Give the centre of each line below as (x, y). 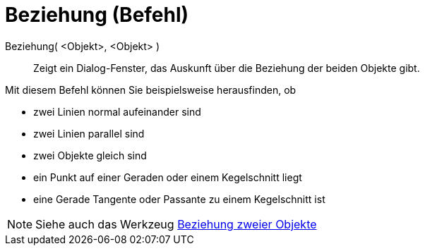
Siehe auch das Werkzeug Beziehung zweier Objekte (176, 224)
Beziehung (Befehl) (97, 15)
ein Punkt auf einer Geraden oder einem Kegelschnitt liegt (168, 177)
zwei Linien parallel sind (89, 133)
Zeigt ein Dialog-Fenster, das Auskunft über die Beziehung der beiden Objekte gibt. (227, 68)
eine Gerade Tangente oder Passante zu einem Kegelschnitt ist (179, 199)
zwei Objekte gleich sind (90, 155)
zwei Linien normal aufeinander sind (117, 111)
